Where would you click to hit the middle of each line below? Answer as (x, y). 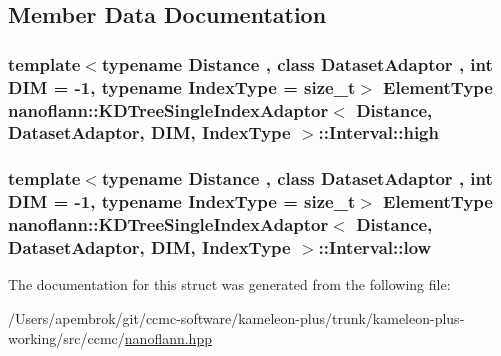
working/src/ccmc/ (66, 337)
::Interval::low (375, 247)
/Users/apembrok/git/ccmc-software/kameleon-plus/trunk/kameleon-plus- (236, 317)
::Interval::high (378, 132)
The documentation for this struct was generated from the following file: (229, 284)
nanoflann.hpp (168, 337)
